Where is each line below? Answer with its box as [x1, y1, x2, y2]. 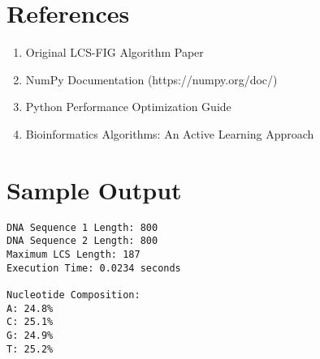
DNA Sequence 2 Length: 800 [6, 235, 158, 247]
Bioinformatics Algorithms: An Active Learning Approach [25, 125, 314, 142]
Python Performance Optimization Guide [25, 98, 231, 115]
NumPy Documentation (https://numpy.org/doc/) [25, 71, 278, 88]
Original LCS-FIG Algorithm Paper [25, 44, 204, 61]
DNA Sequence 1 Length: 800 [6, 221, 158, 233]
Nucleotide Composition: [6, 288, 141, 301]
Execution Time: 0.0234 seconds [6, 262, 181, 274]
